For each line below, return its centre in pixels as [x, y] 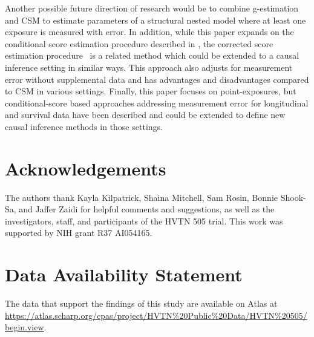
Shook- [293, 197]
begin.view [25, 327]
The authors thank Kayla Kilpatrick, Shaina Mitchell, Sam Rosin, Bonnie [142, 197]
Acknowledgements [86, 168]
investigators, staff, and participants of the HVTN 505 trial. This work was [144, 221]
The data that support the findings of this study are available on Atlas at [141, 303]
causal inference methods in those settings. [84, 126]
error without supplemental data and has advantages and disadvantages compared [157, 79]
